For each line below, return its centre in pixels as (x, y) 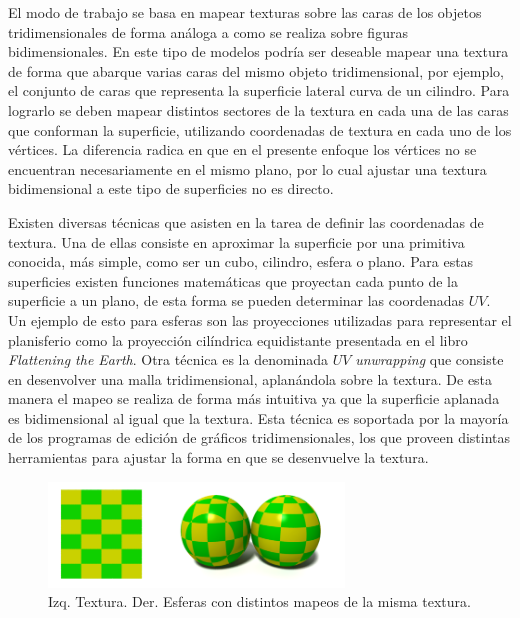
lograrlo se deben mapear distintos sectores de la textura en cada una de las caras (258, 109)
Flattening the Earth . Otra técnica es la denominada (168, 359)
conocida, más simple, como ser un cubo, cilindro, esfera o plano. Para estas (241, 261)
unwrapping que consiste (429, 359)
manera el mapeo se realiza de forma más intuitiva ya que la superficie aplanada (254, 398)
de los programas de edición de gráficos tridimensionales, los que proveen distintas (259, 437)
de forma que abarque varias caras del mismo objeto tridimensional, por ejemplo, (256, 70)
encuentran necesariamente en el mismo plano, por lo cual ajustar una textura (247, 168)
